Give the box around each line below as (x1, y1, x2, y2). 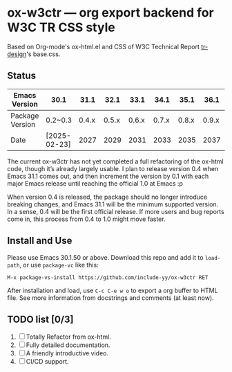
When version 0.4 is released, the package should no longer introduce (7, 193, 208, 201)
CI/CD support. (26, 357, 69, 366)
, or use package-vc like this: (19, 260, 99, 269)
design (7, 50, 27, 58)
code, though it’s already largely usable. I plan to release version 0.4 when (7, 164, 219, 172)
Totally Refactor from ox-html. (26, 333, 112, 341)
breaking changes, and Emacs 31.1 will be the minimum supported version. (7, 200, 219, 209)
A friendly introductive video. (26, 349, 109, 357)
